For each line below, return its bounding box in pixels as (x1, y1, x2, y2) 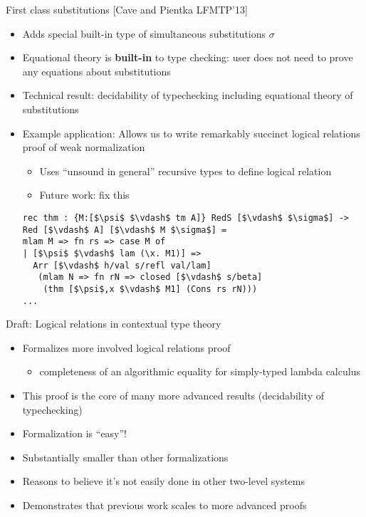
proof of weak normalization (22, 140, 145, 155)
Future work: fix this (39, 187, 130, 202)
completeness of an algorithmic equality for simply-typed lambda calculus (39, 364, 360, 379)
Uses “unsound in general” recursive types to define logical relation (39, 163, 332, 178)
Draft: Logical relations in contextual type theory (6, 316, 221, 331)
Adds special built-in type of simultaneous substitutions (22, 26, 266, 41)
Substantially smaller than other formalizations (22, 449, 229, 464)
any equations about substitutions (22, 63, 171, 78)
